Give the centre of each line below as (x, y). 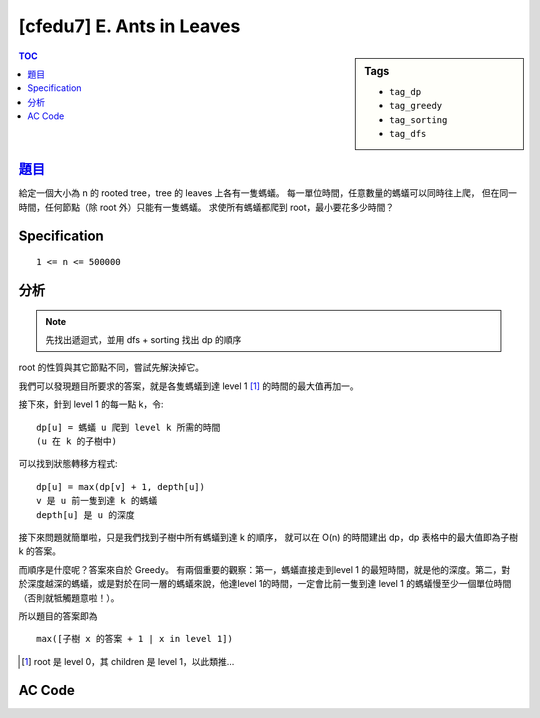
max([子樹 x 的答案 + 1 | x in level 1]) (135, 639)
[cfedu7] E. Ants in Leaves (129, 26)
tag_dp (405, 91)
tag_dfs (408, 133)
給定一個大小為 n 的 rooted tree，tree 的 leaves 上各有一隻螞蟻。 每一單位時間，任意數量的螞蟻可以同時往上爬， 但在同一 (268, 193)
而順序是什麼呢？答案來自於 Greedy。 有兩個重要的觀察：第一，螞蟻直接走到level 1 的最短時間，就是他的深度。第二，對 (264, 569)
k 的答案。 (40, 551)
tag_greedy (416, 106)
